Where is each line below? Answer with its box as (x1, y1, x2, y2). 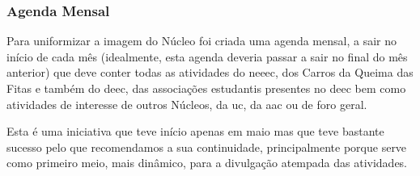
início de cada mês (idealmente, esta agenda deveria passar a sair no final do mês (6, 48, 408, 65)
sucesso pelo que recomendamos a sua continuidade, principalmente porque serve (6, 138, 407, 155)
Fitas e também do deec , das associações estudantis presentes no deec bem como (6, 80, 406, 96)
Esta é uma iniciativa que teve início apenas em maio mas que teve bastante (6, 123, 384, 140)
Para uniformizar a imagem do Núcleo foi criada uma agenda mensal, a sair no (6, 32, 397, 49)
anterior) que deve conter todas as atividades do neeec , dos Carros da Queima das (6, 64, 414, 81)
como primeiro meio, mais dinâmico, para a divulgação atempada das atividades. (6, 154, 408, 171)
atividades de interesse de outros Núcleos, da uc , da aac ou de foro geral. (6, 95, 367, 112)
